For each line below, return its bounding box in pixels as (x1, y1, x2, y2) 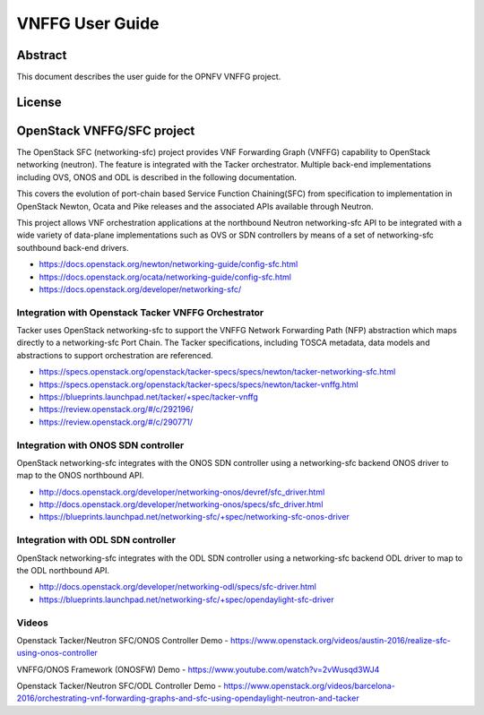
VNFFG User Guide (16, 13, 160, 33)
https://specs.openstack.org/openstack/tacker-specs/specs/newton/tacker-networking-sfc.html (39, 366, 396, 377)
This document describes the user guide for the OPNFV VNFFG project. (16, 72, 281, 82)
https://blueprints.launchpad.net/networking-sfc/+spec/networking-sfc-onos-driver (39, 512, 350, 522)
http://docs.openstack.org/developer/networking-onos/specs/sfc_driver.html (39, 499, 324, 510)
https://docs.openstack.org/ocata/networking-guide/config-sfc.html (39, 271, 291, 282)
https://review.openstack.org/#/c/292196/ (39, 404, 194, 415)
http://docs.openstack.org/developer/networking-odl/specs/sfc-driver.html (39, 581, 317, 592)
